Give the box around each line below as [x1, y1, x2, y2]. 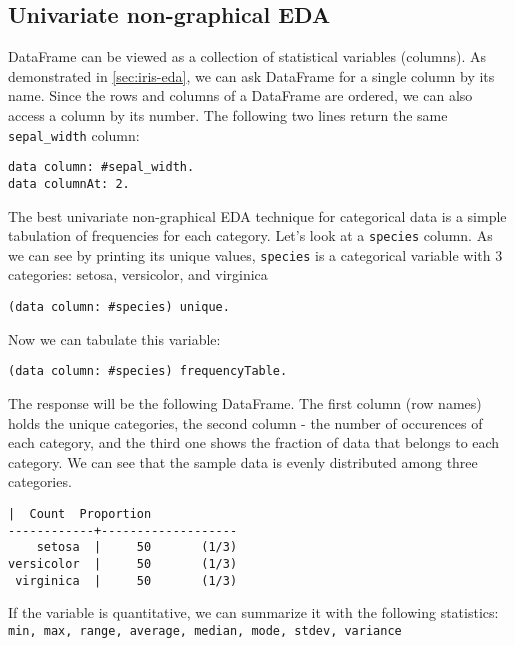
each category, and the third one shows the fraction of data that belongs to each [8, 432, 500, 453]
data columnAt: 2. [8, 176, 130, 191]
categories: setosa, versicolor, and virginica [8, 264, 268, 285]
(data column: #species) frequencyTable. [8, 364, 288, 379]
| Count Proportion [8, 506, 152, 521]
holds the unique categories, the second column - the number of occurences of [8, 412, 483, 433]
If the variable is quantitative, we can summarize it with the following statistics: [8, 602, 499, 623]
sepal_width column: [8, 124, 140, 145]
